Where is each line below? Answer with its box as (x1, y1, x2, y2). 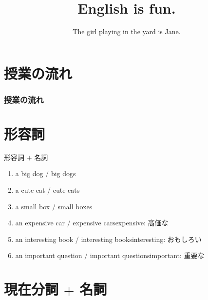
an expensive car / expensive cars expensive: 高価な (15, 218, 169, 228)
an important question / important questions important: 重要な (15, 250, 205, 260)
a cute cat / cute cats (15, 185, 80, 195)
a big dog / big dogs (15, 168, 76, 179)
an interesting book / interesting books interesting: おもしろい (15, 234, 202, 244)
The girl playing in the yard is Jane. (73, 26, 181, 37)
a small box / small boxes (15, 201, 93, 211)
